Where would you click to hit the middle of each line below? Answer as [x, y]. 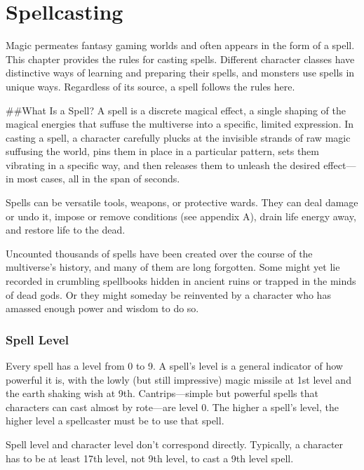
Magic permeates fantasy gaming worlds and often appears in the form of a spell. [180, 45]
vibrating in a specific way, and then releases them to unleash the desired [163, 164]
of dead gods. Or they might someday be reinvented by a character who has [168, 294]
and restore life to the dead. [66, 230]
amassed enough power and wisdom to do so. [102, 308]
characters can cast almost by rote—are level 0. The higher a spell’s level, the [172, 407]
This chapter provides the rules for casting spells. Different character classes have [180, 59]
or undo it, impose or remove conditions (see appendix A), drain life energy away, [181, 216]
